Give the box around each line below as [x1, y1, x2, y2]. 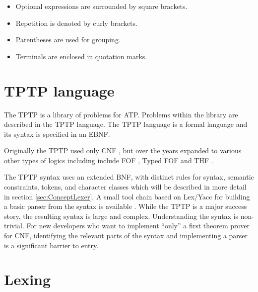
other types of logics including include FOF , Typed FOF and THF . [4, 155, 213, 165]
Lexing [4, 269, 51, 290]
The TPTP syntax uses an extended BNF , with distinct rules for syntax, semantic [4, 172, 254, 182]
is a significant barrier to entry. [4, 240, 99, 250]
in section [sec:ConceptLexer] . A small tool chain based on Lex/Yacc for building [4, 191, 250, 201]
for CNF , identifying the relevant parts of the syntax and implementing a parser [4, 230, 248, 241]
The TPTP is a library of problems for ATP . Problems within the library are [4, 109, 238, 119]
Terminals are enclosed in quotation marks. [15, 51, 147, 61]
